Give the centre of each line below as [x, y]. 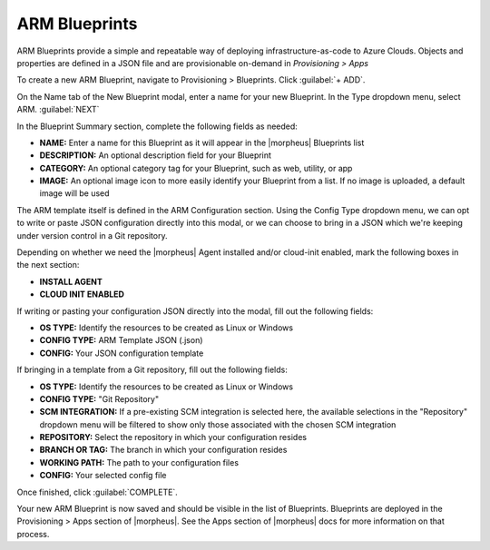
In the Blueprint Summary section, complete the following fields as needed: [157, 126]
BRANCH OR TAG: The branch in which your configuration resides [163, 450]
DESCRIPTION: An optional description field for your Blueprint [156, 155]
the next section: [48, 265]
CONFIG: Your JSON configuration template [122, 353]
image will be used [74, 193]
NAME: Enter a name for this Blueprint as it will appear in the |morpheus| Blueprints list [202, 142]
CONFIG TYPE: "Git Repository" [99, 398]
